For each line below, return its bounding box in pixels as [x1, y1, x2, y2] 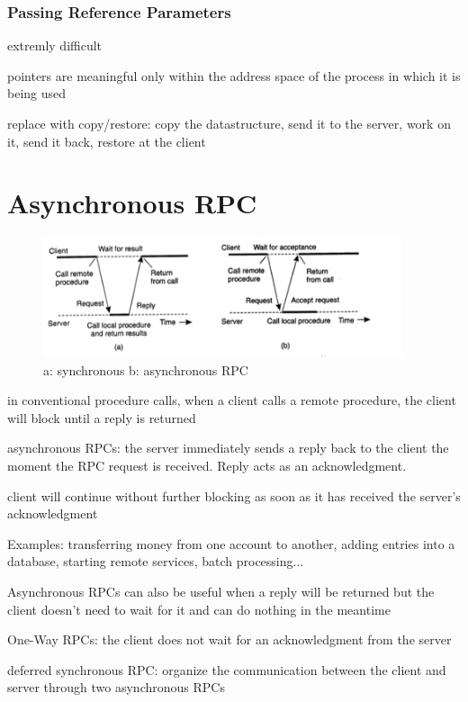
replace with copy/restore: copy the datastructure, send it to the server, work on [7, 114, 451, 132]
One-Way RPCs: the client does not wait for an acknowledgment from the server [7, 630, 452, 649]
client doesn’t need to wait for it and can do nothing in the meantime [7, 599, 391, 618]
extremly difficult [7, 36, 103, 55]
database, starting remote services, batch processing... [7, 552, 304, 571]
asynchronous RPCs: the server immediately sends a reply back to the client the [7, 438, 449, 457]
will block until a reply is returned [7, 408, 196, 427]
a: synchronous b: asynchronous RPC [43, 360, 248, 379]
